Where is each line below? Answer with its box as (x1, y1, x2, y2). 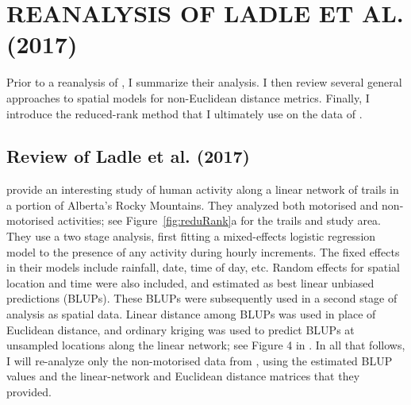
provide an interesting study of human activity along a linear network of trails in (6, 181, 399, 198)
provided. (6, 384, 52, 400)
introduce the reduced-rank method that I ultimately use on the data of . (6, 105, 363, 121)
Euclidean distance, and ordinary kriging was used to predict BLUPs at (6, 321, 355, 337)
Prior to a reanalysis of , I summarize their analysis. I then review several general (6, 74, 402, 91)
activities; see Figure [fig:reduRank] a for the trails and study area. (57, 212, 381, 229)
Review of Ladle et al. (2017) (6, 144, 250, 168)
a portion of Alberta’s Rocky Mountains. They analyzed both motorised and (6, 196, 378, 213)
